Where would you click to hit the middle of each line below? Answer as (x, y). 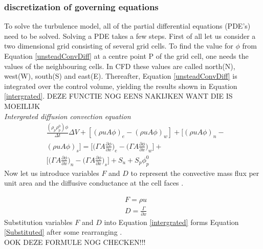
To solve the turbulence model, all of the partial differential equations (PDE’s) (127, 26)
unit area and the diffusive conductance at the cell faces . (94, 183)
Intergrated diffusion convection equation (68, 116)
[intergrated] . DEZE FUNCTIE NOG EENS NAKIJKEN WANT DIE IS (118, 96)
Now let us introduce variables (52, 173)
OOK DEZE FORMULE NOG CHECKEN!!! (75, 242)
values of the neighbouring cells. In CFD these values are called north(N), (120, 66)
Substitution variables (38, 222)
